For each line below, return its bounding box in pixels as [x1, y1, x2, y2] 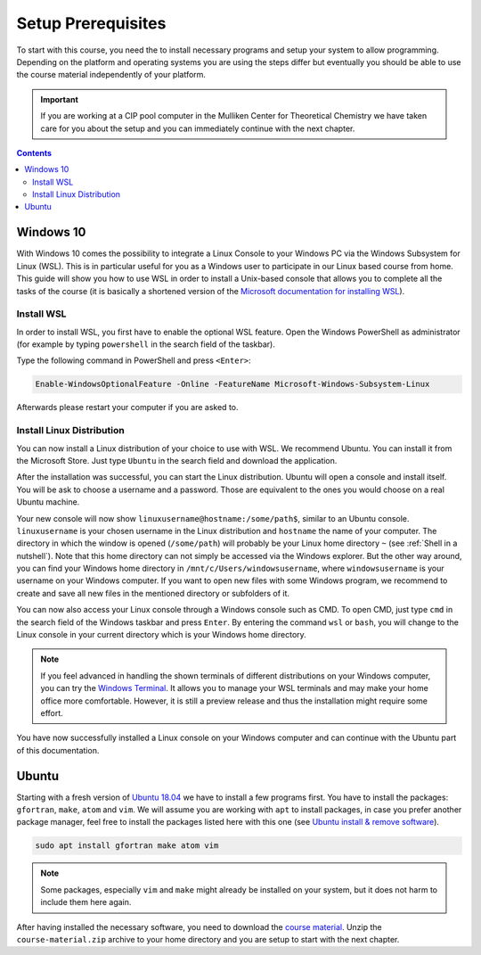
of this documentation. [16, 745, 100, 755]
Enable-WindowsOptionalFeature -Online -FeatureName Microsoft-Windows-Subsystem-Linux [35, 379, 430, 390]
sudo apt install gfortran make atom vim [35, 841, 219, 851]
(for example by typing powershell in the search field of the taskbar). [16, 339, 276, 350]
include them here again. [40, 897, 132, 908]
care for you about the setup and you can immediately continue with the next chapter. [40, 123, 355, 134]
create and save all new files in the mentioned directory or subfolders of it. [16, 588, 289, 598]
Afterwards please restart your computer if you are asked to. [16, 402, 240, 413]
